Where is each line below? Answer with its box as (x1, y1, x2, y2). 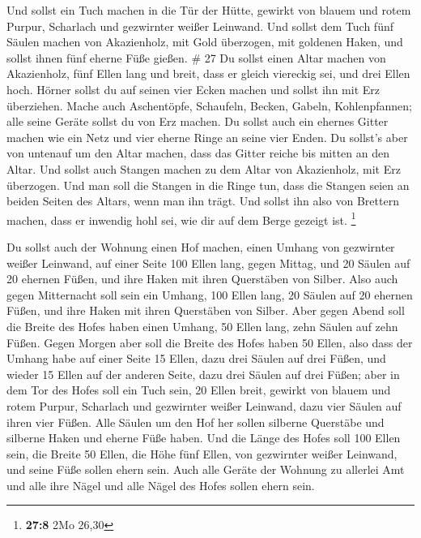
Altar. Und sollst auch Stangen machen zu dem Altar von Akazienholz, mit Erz (6, 160, 401, 177)
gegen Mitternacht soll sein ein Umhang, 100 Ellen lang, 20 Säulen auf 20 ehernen (6, 286, 413, 303)
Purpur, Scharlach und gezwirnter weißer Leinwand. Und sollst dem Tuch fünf (6, 17, 393, 34)
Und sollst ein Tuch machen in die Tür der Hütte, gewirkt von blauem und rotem (6, 2, 411, 18)
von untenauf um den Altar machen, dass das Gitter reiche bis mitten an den (6, 144, 390, 161)
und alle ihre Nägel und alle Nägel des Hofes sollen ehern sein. (6, 476, 315, 493)
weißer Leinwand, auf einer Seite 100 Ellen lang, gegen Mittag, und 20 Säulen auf (6, 254, 410, 271)
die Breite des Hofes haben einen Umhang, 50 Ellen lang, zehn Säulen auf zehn (6, 317, 398, 334)
